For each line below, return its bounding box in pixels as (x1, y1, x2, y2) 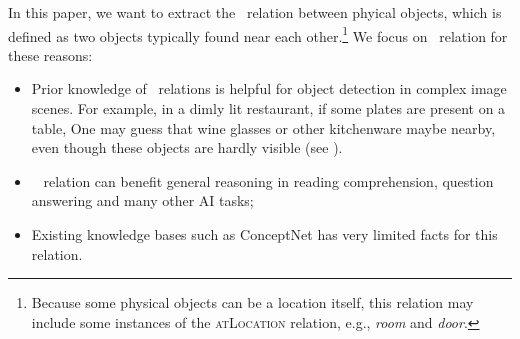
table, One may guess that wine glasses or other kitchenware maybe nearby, (31, 117, 496, 138)
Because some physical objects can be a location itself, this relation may (31, 292, 474, 313)
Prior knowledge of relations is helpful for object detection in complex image (31, 78, 507, 99)
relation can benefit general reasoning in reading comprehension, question (43, 170, 494, 191)
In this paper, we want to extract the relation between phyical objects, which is (8, 2, 502, 22)
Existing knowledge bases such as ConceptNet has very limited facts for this (31, 224, 498, 244)
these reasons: (8, 44, 93, 65)
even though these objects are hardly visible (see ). (31, 137, 343, 158)
